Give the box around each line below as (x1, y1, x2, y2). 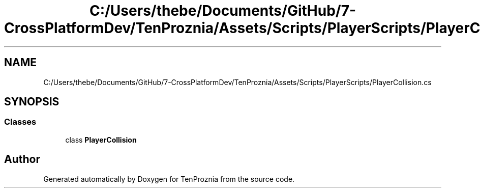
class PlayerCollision (65, 135, 137, 144)
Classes (4, 117, 37, 127)
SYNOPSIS (4, 95, 59, 108)
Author (4, 153, 40, 166)
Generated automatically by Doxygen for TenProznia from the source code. (43, 174, 295, 183)
